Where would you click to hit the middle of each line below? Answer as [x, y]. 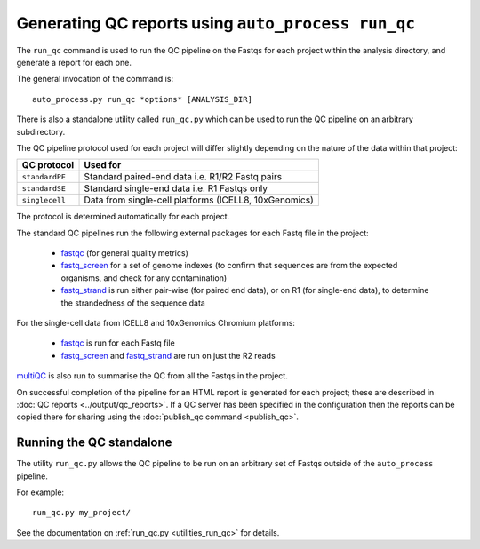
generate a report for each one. [74, 62]
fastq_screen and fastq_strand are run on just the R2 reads [168, 355]
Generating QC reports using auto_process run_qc [216, 23]
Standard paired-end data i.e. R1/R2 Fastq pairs [183, 177]
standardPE [44, 176]
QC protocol [48, 165]
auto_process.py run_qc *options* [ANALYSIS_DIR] [143, 99]
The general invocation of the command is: [95, 79]
